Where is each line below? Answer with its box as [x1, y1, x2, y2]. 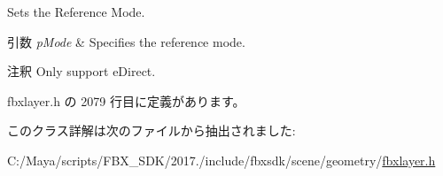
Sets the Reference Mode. [7, 3, 145, 20]
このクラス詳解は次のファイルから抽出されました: [7, 121, 296, 140]
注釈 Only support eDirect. [7, 62, 156, 80]
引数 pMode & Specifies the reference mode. [7, 32, 245, 50]
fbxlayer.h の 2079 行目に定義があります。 [7, 91, 245, 110]
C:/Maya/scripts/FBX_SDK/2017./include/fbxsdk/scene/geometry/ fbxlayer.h [7, 150, 436, 169]
